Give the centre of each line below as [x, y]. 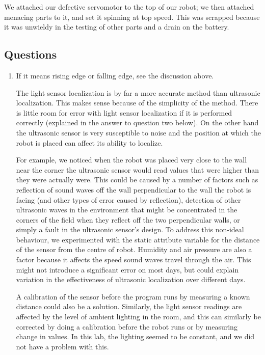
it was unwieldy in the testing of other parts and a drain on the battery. [117, 27]
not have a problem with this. [62, 346]
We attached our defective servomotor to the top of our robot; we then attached [129, 7]
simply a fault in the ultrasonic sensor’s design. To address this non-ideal [130, 229]
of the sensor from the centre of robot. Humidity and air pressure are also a [134, 249]
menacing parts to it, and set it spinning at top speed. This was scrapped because [132, 17]
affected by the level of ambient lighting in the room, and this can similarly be [138, 317]
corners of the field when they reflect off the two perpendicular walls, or [128, 219]
